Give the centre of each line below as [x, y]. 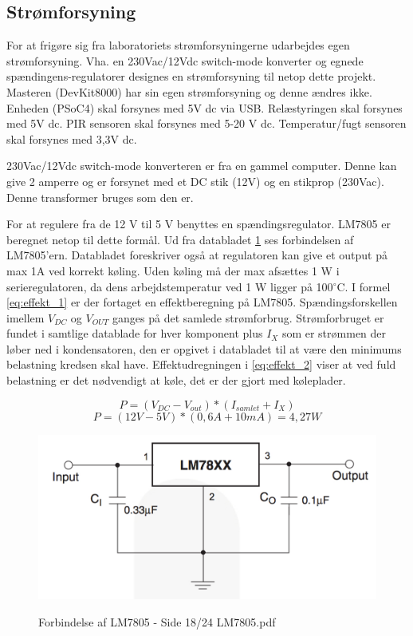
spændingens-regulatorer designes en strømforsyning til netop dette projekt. [191, 76]
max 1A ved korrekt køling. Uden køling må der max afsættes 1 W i [173, 270]
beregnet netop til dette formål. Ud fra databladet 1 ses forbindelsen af [180, 239]
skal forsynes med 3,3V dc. [72, 138]
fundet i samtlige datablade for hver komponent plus [135, 333]
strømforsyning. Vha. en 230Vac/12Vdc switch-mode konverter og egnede [185, 60]
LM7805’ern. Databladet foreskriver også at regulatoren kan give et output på [197, 255]
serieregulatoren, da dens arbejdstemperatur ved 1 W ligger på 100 [170, 286]
